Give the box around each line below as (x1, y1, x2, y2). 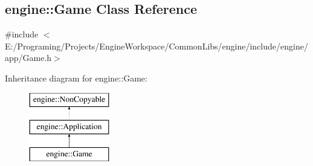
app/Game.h (5, 51, 52, 64)
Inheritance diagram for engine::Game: (5, 71, 147, 84)
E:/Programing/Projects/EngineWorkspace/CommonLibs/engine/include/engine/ (5, 39, 308, 52)
